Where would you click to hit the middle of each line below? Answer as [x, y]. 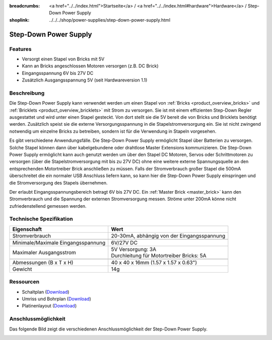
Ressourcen [24, 282]
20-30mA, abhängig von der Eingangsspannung [168, 235]
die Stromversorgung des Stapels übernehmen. [58, 183]
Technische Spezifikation [41, 219]
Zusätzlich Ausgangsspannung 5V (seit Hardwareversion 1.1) [85, 80]
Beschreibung [27, 93]
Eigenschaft [27, 229]
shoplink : [19, 20]
